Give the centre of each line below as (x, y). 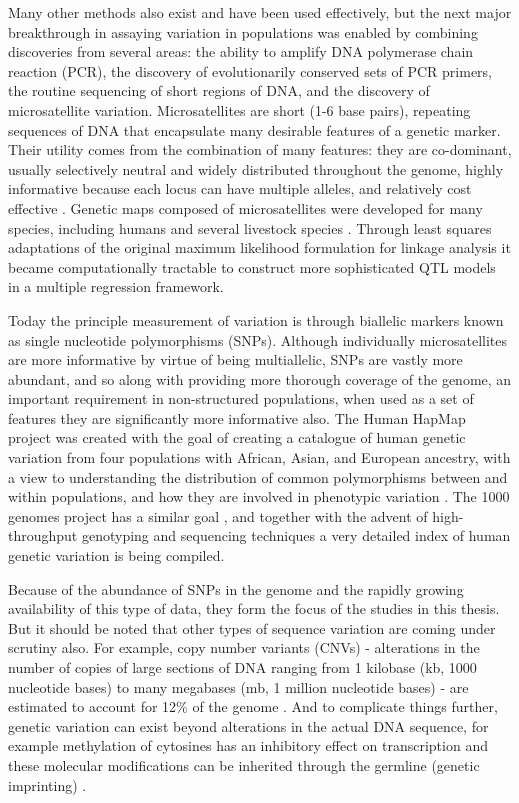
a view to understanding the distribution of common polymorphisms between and (258, 476)
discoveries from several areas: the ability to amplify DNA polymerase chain (241, 51)
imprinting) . (47, 784)
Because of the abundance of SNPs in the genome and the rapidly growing (236, 588)
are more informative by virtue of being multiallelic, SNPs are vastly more (235, 359)
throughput (43, 535)
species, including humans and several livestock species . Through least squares (250, 227)
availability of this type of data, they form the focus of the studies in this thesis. (254, 608)
